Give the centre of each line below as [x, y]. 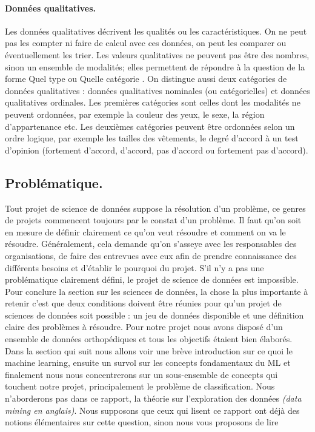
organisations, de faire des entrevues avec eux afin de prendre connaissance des [151, 255]
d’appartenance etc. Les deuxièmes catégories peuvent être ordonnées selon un [150, 126]
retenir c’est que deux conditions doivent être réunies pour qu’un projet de [143, 303]
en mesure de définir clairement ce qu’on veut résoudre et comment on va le [145, 231]
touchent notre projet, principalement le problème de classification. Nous [140, 386]
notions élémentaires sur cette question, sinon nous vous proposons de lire [142, 422]
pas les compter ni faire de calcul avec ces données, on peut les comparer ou [146, 43]
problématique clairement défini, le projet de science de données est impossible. [152, 279]
